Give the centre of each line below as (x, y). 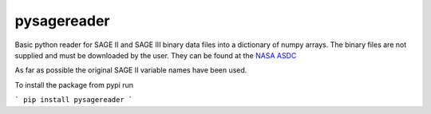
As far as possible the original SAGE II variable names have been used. (131, 70)
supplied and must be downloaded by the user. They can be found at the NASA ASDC (156, 55)
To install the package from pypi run (74, 85)
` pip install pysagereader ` (74, 100)
